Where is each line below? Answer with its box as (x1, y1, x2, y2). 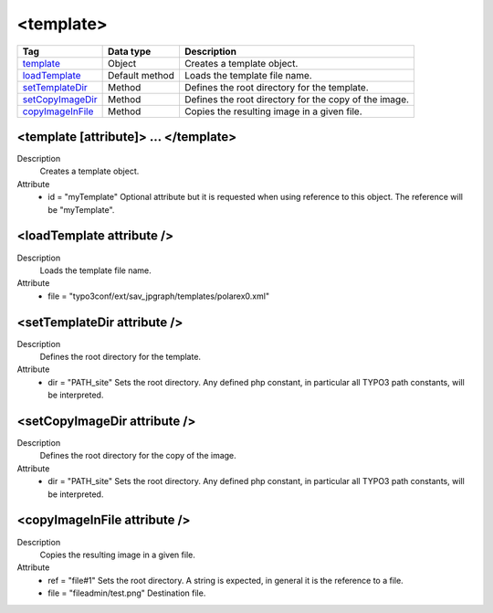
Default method (107, 69, 175, 81)
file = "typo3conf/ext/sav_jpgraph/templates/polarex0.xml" (47, 291, 269, 301)
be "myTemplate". (47, 204, 115, 215)
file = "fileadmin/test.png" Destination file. (47, 587, 206, 598)
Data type (107, 45, 152, 58)
